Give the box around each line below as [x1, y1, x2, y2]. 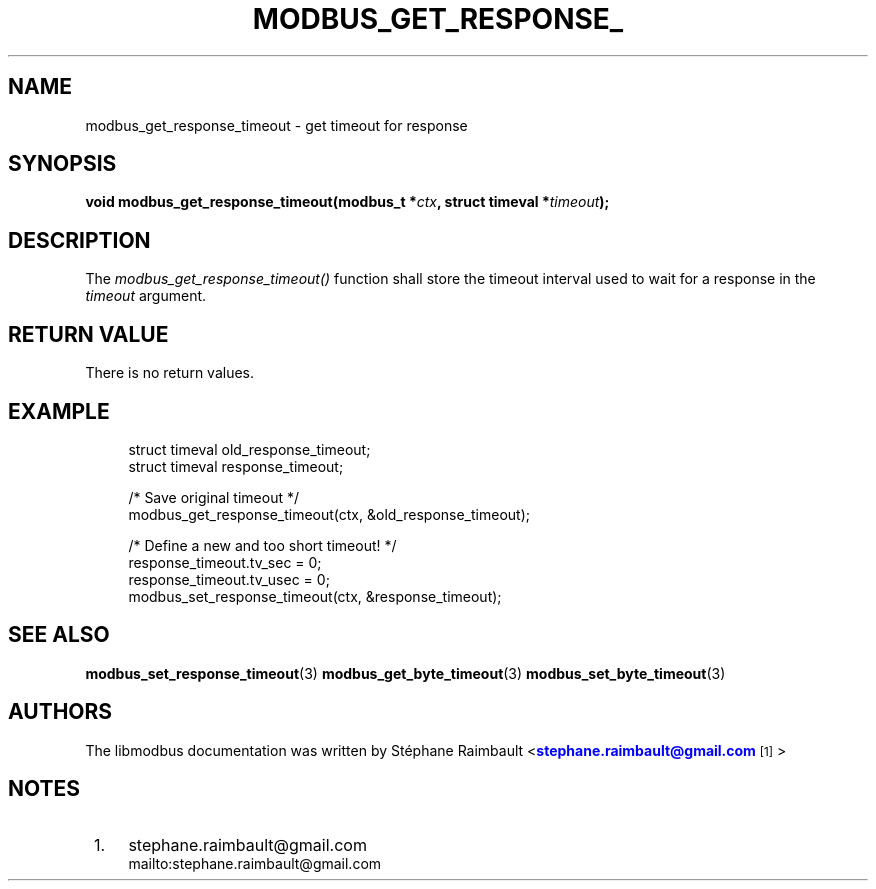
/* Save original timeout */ [128, 488, 299, 506]
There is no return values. [85, 364, 254, 382]
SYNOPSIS [8, 151, 117, 177]
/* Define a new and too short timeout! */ [128, 536, 397, 554]
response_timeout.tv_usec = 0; [128, 570, 330, 588]
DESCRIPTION [8, 227, 151, 253]
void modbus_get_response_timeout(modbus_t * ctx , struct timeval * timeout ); [85, 193, 610, 211]
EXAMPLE [8, 398, 110, 424]
